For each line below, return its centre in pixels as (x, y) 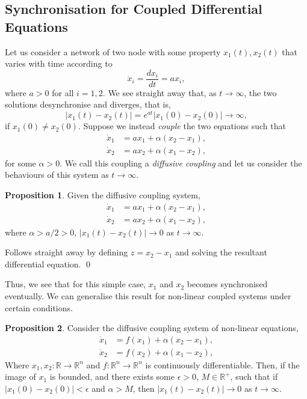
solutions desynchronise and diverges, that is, (88, 104)
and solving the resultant (221, 252)
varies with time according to (59, 63)
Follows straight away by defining (67, 252)
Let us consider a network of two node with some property (113, 51)
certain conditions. (39, 307)
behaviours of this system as (57, 175)
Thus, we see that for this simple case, (76, 284)
